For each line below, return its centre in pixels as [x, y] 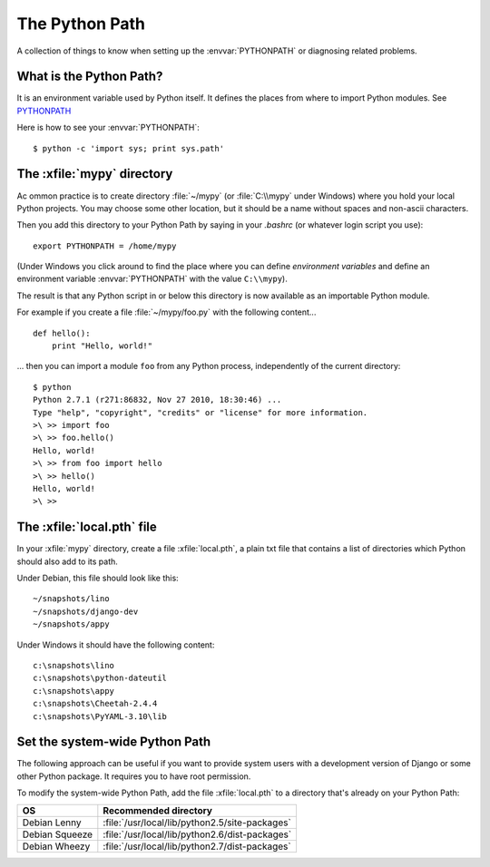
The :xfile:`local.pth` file [87, 527]
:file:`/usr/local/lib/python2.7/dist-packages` [197, 846]
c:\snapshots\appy [74, 691]
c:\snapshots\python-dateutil [100, 678]
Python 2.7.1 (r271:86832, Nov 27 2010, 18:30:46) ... [157, 400]
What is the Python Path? [90, 77]
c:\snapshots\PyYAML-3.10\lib [100, 716]
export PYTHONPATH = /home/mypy [105, 246]
